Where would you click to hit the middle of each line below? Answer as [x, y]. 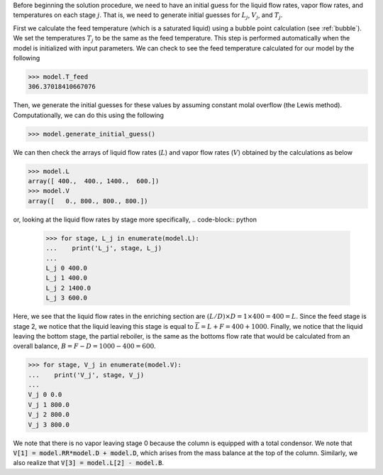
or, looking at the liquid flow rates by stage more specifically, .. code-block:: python [135, 219]
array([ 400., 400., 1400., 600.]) [94, 181]
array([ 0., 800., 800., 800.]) [88, 201]
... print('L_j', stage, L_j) [104, 248]
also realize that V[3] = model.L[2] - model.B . [89, 463]
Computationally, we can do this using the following [89, 115]
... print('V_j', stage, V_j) [86, 375]
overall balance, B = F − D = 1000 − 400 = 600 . [84, 346]
